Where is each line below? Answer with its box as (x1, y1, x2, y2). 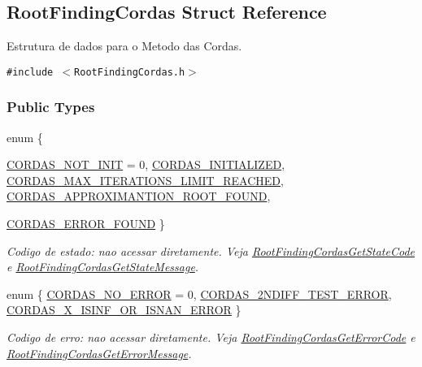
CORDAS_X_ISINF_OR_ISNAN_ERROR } (7, 301, 241, 318)
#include (7, 66, 54, 78)
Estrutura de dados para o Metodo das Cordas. (7, 37, 242, 54)
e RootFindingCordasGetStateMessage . (7, 258, 199, 275)
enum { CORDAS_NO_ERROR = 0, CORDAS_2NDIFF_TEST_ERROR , (7, 285, 392, 302)
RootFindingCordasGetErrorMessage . (7, 344, 192, 361)
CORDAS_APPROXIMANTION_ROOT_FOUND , (7, 188, 271, 205)
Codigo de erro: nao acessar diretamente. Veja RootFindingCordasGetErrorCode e (7, 329, 415, 346)
